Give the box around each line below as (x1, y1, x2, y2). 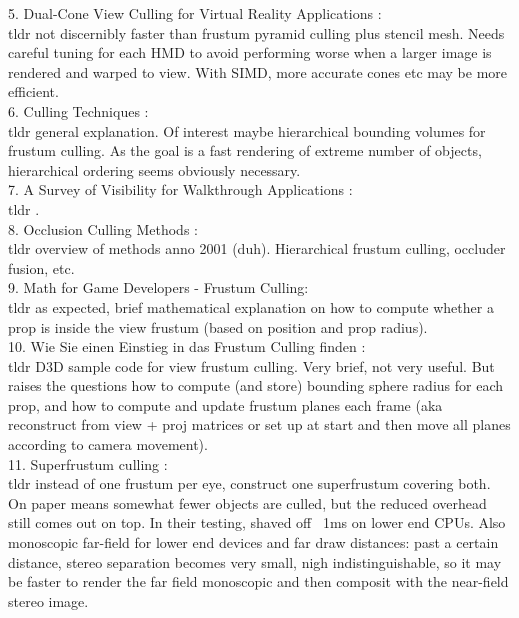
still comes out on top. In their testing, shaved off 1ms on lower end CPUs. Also (8, 512, 506, 533)
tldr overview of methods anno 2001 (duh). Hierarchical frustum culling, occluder (8, 238, 506, 259)
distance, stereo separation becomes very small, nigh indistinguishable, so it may (8, 551, 502, 572)
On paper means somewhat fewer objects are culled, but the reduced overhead (8, 492, 487, 513)
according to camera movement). (8, 434, 208, 455)
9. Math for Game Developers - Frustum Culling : (8, 277, 309, 298)
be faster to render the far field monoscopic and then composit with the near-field (8, 571, 509, 592)
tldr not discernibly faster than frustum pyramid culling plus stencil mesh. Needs (8, 22, 505, 43)
